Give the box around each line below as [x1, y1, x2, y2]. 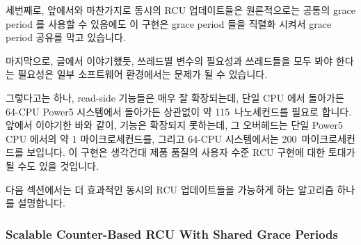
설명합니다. [17, 196, 65, 210]
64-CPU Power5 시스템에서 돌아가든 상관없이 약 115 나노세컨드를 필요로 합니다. [6, 104, 352, 118]
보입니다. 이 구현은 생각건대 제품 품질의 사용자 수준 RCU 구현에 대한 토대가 [26, 145, 355, 159]
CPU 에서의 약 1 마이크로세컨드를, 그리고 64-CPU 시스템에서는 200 [6, 131, 297, 145]
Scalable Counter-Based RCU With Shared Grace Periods [6, 225, 338, 242]
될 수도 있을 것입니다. [6, 158, 99, 173]
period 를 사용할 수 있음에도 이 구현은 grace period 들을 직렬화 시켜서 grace [6, 16, 332, 31]
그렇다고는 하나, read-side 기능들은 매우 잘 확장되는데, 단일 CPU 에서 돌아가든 [6, 90, 344, 104]
